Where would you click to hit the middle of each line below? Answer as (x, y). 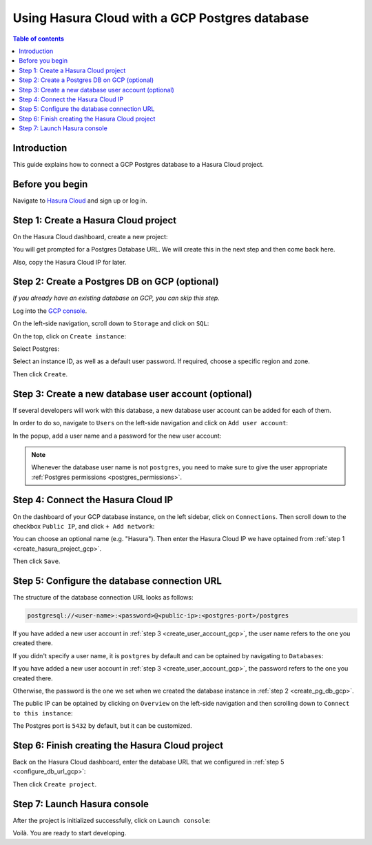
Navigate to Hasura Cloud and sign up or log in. (80, 201)
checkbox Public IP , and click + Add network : (84, 526)
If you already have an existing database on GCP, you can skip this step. (116, 298)
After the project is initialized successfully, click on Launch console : (112, 820)
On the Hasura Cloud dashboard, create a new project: (90, 236)
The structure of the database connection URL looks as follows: (103, 598)
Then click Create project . (55, 784)
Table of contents (39, 39)
